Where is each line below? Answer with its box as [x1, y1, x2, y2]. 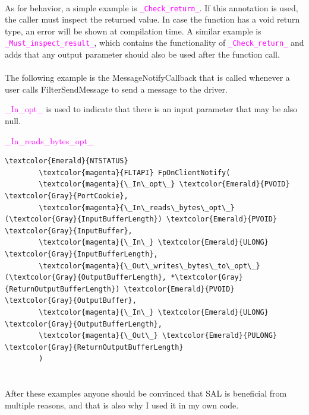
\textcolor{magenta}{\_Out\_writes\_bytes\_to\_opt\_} [39, 261, 260, 270]
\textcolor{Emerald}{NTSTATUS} [5, 157, 128, 166]
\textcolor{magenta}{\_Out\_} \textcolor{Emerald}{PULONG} [39, 331, 278, 340]
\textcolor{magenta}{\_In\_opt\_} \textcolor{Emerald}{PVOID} [39, 180, 290, 189]
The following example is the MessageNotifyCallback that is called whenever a [5, 71, 290, 84]
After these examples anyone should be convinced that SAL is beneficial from [5, 387, 287, 400]
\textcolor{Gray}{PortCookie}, [5, 192, 128, 201]
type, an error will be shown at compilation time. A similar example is [5, 24, 261, 37]
